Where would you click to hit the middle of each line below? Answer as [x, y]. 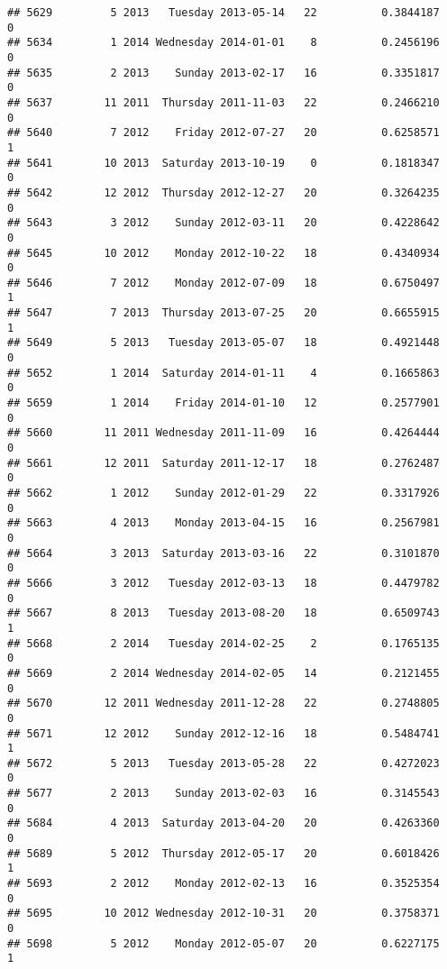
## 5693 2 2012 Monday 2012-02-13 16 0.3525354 [223, 884]
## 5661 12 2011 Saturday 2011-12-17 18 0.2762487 [223, 463]
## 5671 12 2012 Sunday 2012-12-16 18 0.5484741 [223, 733]
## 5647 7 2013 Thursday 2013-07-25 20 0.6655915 [223, 313]
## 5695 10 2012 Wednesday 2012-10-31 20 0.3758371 [223, 914]
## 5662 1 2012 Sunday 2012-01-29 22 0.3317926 [223, 493]
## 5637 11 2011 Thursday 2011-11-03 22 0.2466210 [223, 102]
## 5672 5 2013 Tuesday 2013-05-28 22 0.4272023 [223, 763]
